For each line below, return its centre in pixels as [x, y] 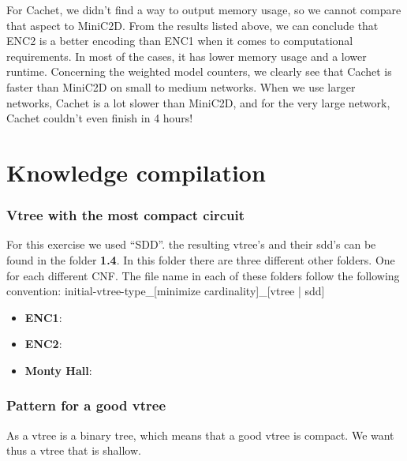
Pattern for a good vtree [86, 405]
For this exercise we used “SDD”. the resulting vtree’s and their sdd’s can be [191, 244]
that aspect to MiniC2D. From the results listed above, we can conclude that [192, 25]
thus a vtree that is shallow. [74, 450]
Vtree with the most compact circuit [126, 215]
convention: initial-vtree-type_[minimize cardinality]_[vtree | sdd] [166, 291]
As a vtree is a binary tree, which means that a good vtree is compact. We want [200, 435]
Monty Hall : [58, 370]
